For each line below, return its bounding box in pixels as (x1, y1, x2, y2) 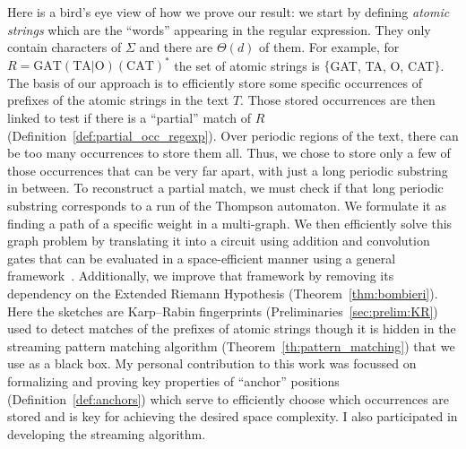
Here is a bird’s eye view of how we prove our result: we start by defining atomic (7, 3, 450, 21)
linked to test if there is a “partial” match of (7, 108, 252, 127)
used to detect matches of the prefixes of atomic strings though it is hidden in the (7, 319, 456, 338)
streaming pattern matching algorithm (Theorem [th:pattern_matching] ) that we (7, 336, 455, 355)
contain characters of (7, 38, 122, 56)
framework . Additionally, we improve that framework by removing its (7, 266, 394, 285)
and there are (139, 38, 213, 56)
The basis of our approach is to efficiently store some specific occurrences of (7, 73, 423, 91)
